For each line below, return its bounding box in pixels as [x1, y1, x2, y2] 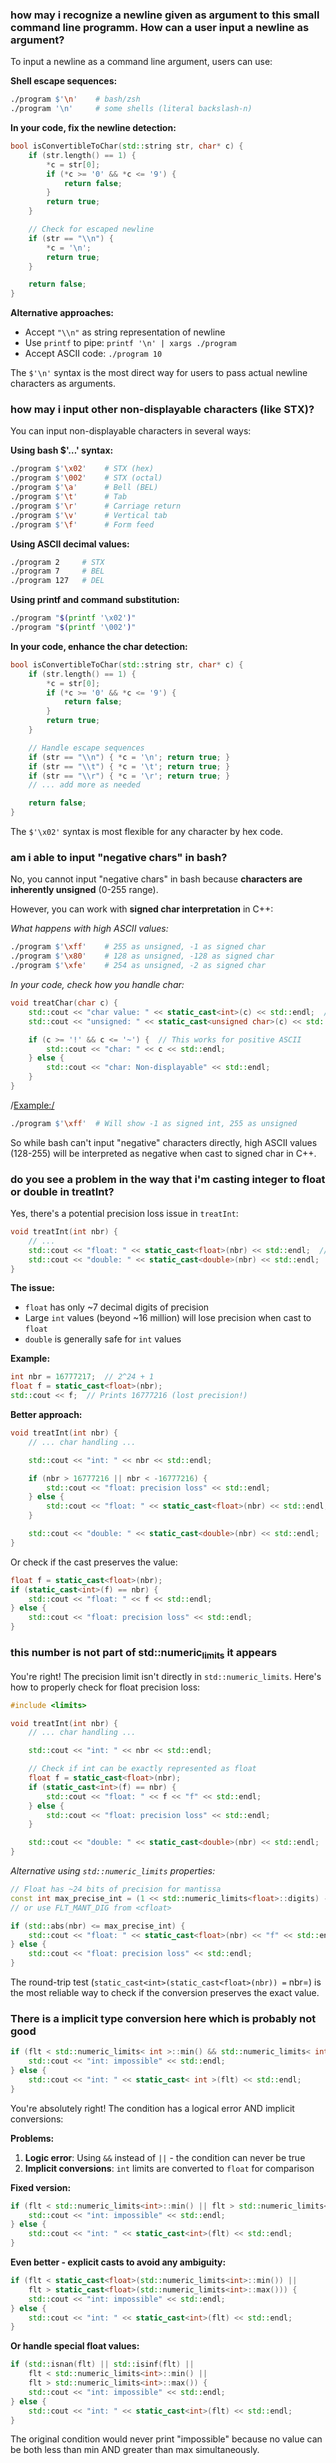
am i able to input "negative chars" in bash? [10, 851, 228, 865]
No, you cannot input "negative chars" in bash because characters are [10, 873, 303, 885]
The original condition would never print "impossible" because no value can [10, 2433, 323, 2445]
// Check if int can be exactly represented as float [28, 1764, 257, 1774]
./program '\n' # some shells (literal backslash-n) [10, 104, 253, 114]
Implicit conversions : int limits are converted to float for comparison [24, 2162, 315, 2174]
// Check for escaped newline [28, 224, 155, 235]
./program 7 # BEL [10, 566, 105, 577]
